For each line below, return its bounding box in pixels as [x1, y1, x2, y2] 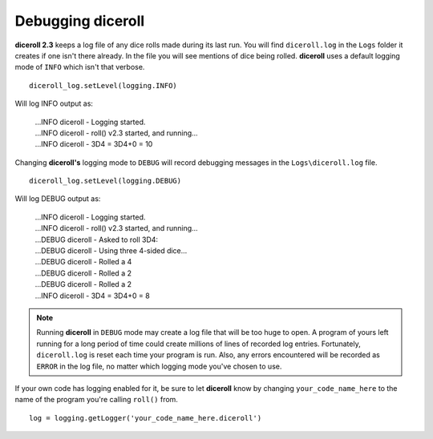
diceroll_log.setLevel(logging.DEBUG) [29, 176, 182, 186]
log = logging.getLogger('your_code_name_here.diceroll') [29, 413, 262, 422]
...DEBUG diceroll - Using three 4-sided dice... [34, 246, 188, 256]
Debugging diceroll [14, 12, 145, 30]
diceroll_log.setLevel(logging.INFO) [29, 81, 178, 90]
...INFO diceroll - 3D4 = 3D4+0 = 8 [34, 291, 150, 300]
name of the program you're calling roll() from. [14, 395, 178, 405]
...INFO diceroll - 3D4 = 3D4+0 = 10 [34, 139, 153, 149]
